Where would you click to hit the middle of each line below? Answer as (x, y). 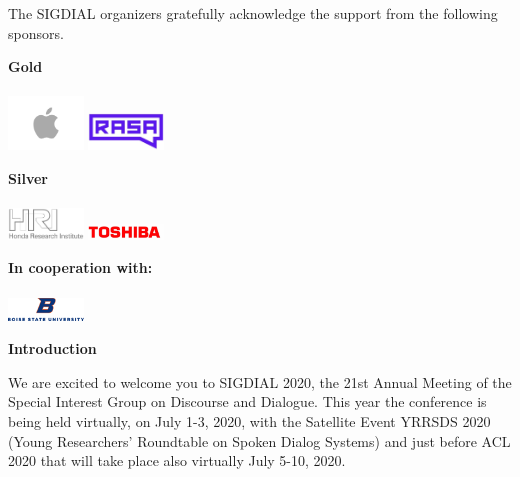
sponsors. (36, 32)
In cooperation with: (80, 267)
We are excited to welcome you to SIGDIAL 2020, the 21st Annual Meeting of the (260, 381)
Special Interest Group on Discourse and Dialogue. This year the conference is (247, 401)
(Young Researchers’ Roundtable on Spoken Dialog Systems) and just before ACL (259, 440)
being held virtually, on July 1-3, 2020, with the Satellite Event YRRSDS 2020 (249, 420)
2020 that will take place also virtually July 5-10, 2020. (177, 460)
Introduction (52, 348)
